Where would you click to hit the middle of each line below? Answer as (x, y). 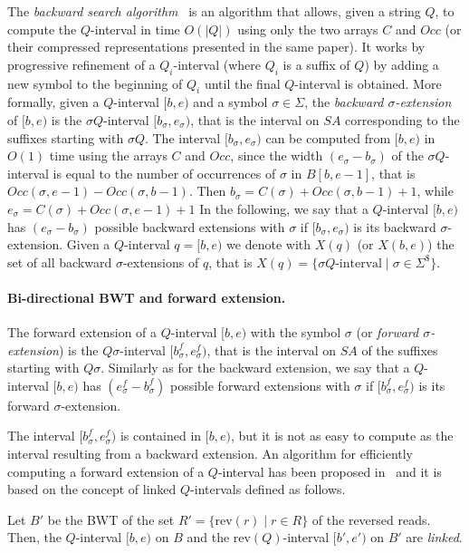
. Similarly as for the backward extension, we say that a (255, 368)
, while (435, 191)
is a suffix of (316, 64)
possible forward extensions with (260, 385)
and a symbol (230, 102)
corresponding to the (402, 119)
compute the (42, 29)
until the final (242, 83)
